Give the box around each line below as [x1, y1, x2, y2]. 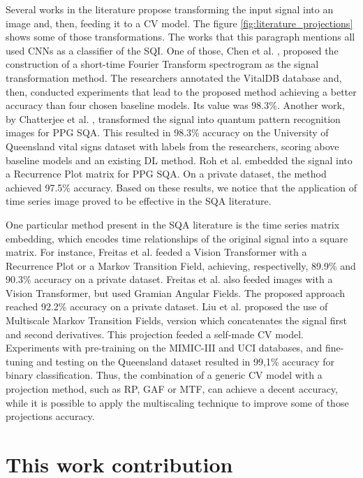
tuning [6, 354, 34, 368]
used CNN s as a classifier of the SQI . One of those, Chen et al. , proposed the [6, 43, 339, 57]
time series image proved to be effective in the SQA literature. [6, 194, 272, 208]
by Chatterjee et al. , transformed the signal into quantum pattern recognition [6, 111, 341, 126]
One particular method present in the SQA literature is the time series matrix [6, 217, 340, 231]
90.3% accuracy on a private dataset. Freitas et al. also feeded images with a [6, 272, 333, 287]
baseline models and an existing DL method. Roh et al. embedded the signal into [6, 152, 353, 167]
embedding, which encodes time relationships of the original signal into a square [6, 231, 348, 245]
